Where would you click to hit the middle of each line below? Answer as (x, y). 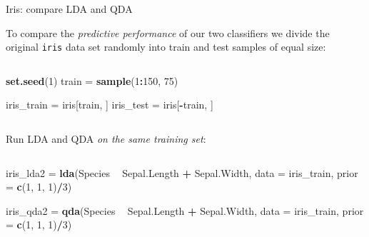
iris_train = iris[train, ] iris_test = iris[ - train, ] (110, 105)
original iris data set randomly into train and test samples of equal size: (166, 47)
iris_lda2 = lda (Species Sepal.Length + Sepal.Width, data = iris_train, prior (182, 172)
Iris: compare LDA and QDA (69, 9)
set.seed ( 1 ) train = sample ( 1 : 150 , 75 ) (92, 80)
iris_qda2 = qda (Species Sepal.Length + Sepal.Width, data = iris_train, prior (185, 210)
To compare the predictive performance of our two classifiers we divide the (168, 32)
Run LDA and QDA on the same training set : (106, 139)
